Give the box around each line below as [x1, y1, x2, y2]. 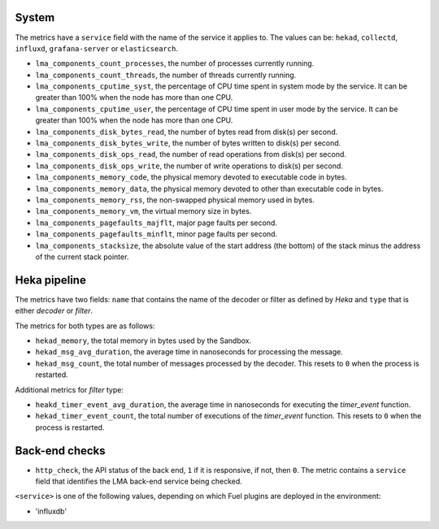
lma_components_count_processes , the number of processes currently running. [35, 59, 315, 68]
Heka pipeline [15, 273, 87, 287]
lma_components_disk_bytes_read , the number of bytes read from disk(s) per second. [35, 127, 338, 137]
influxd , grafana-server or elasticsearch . [15, 43, 179, 53]
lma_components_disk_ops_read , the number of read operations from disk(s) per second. [35, 150, 347, 159]
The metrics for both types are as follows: [15, 321, 155, 331]
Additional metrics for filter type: [15, 384, 124, 394]
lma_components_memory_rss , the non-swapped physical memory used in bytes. [35, 195, 315, 205]
